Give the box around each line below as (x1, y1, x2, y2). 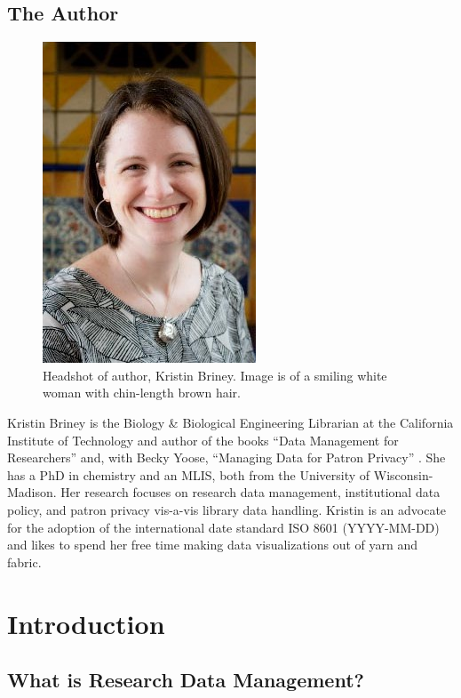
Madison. (7, 483, 57, 501)
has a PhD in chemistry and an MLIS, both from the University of (7, 465, 370, 484)
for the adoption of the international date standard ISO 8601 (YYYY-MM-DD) (7, 517, 440, 536)
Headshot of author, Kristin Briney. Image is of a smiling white (43, 365, 387, 384)
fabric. (7, 552, 42, 571)
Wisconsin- (373, 465, 433, 484)
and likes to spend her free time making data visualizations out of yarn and (7, 535, 418, 554)
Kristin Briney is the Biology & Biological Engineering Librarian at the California (7, 413, 454, 431)
